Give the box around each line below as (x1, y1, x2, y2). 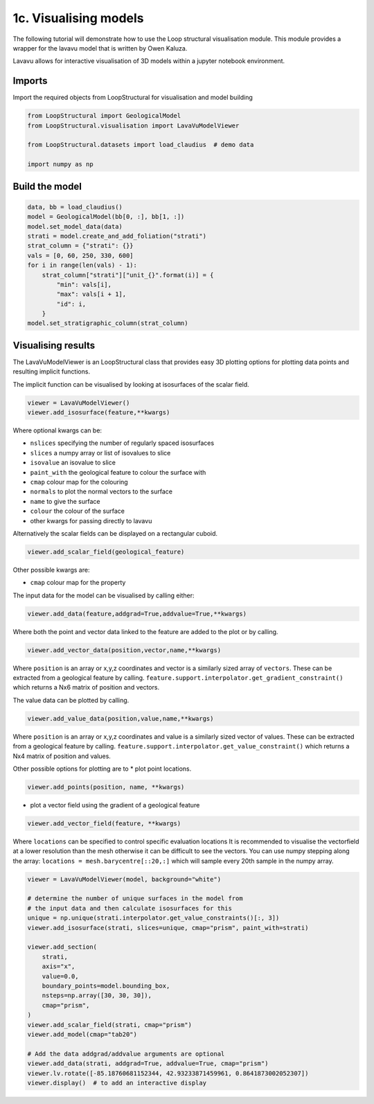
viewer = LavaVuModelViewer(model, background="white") (27, 875, 222, 883)
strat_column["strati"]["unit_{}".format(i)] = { (42, 271, 214, 279)
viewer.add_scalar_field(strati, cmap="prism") (27, 1021, 192, 1028)
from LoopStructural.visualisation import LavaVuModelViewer (27, 121, 240, 130)
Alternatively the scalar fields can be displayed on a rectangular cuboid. (12, 529, 218, 537)
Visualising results (12, 340, 96, 351)
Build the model (12, 180, 82, 192)
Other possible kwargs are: (12, 566, 90, 574)
